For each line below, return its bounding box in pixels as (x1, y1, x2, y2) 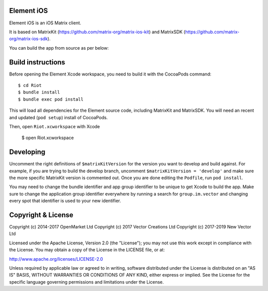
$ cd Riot (18, 82, 42, 88)
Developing (9, 148, 46, 156)
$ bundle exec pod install (18, 96, 84, 102)
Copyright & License (9, 211, 74, 219)
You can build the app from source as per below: (9, 45, 109, 51)
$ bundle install (18, 89, 60, 95)
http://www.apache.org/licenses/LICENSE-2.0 (9, 256, 103, 262)
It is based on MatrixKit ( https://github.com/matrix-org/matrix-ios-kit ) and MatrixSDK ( (9, 29, 186, 35)
